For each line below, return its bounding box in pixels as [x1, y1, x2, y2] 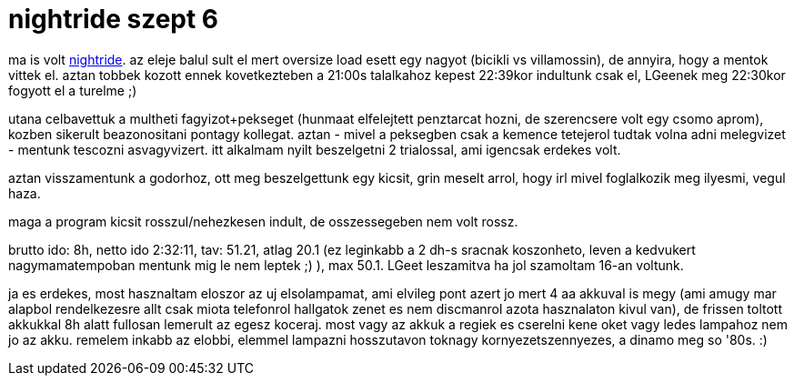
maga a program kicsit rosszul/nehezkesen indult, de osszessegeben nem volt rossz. [8, 213, 518, 229]
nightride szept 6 [8, 4, 219, 35]
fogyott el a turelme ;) [8, 82, 137, 98]
